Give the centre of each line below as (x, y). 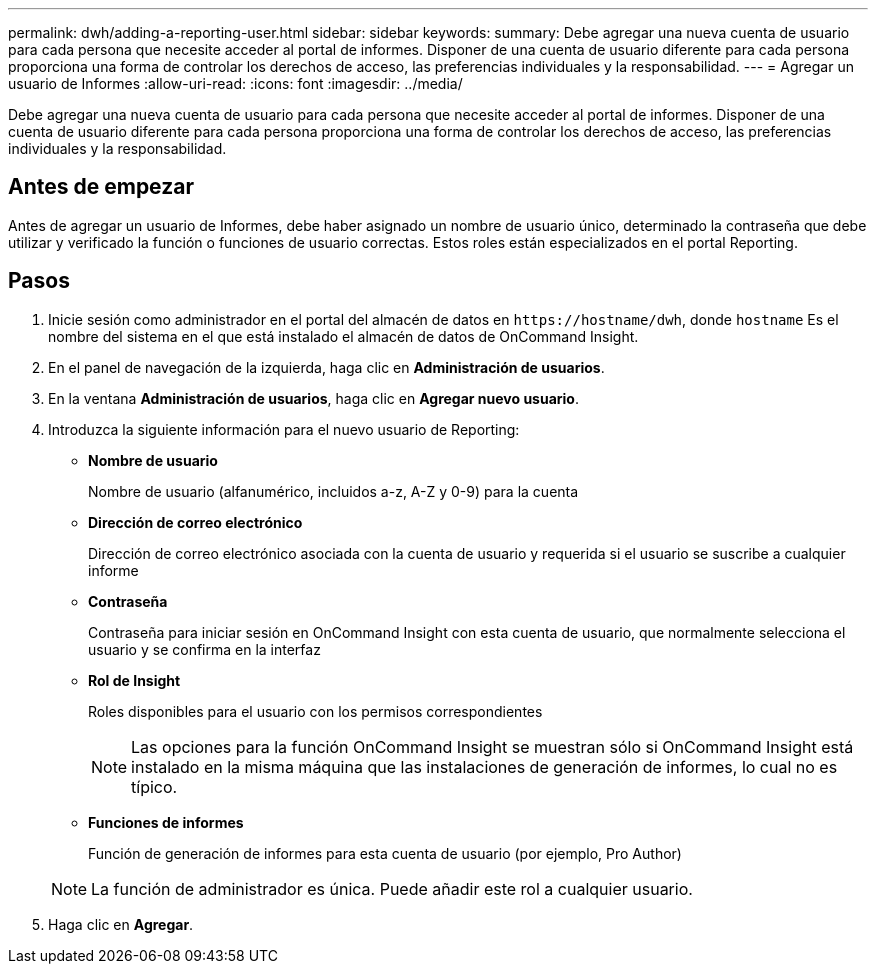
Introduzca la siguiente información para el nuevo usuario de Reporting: (284, 429)
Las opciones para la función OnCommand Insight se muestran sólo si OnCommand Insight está (492, 746)
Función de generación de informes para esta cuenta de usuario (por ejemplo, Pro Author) (385, 853)
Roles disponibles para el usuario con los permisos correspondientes (315, 711)
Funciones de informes (166, 822)
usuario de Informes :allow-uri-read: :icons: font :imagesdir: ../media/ (235, 83)
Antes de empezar (101, 187)
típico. (154, 786)
